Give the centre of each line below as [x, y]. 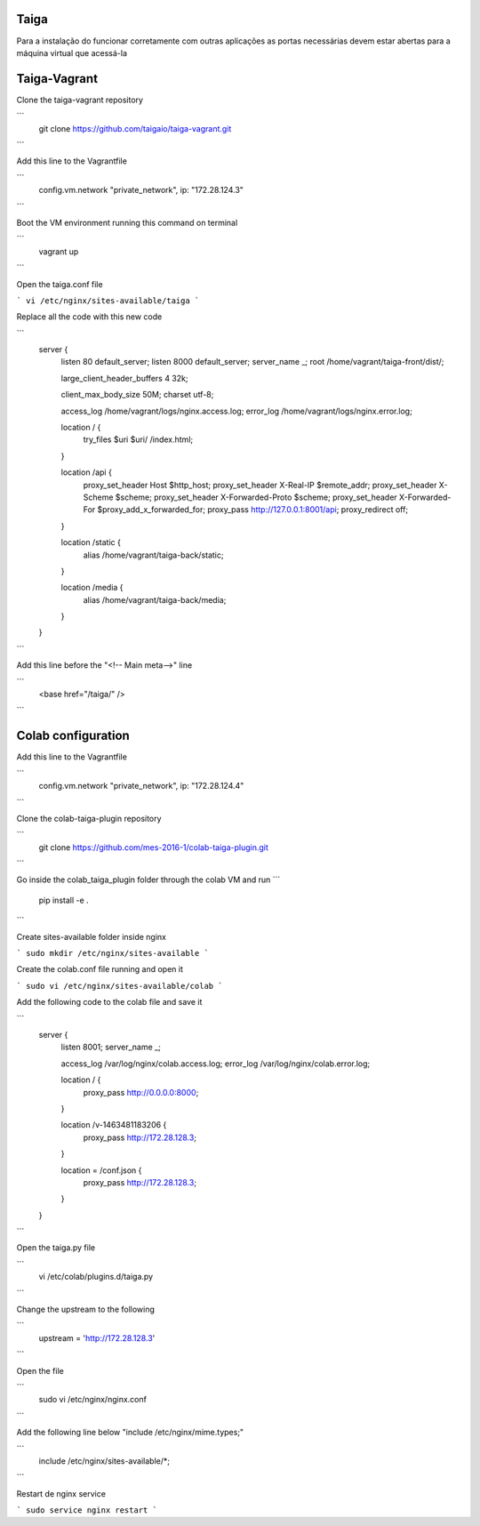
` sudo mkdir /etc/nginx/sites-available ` [112, 953]
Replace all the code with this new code [89, 317]
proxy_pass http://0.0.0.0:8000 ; [141, 1092]
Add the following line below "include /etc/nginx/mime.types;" [130, 1433]
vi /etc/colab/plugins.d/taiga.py [96, 1277]
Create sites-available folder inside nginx [91, 936]
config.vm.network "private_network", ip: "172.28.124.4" [141, 786]
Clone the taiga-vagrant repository [80, 100]
